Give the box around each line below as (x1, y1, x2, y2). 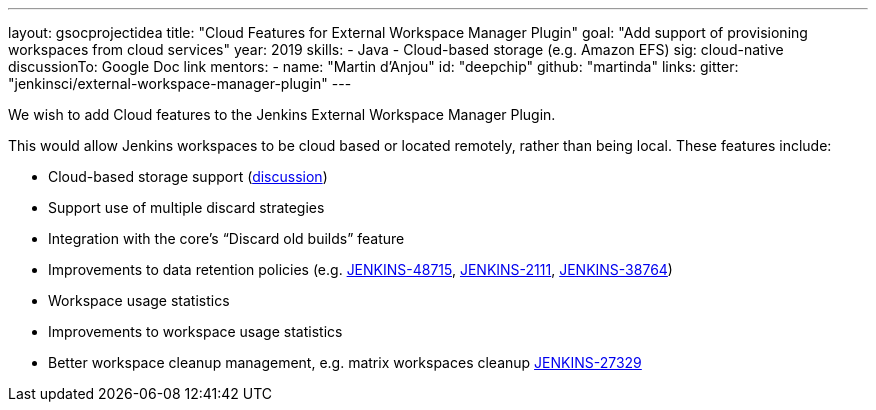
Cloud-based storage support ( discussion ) (48, 168, 328, 185)
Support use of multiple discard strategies (48, 199, 325, 216)
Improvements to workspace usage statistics (48, 323, 343, 340)
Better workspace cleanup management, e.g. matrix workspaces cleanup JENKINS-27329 (48, 354, 642, 371)
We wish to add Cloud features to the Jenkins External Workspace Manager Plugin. (8, 106, 556, 123)
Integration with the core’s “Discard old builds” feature (48, 230, 405, 247)
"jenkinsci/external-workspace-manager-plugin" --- (8, 75, 352, 92)
